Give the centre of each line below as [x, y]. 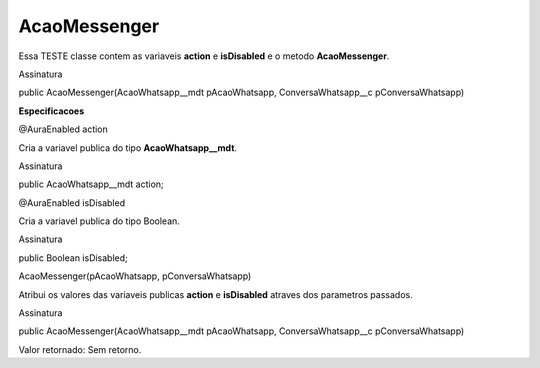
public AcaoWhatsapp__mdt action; [91, 184]
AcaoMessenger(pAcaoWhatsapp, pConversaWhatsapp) [135, 276]
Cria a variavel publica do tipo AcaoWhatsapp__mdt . [128, 147]
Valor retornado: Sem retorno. [80, 349]
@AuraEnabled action [63, 129]
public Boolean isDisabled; [73, 257]
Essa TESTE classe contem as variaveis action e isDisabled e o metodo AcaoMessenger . [204, 56]
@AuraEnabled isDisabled [71, 202]
